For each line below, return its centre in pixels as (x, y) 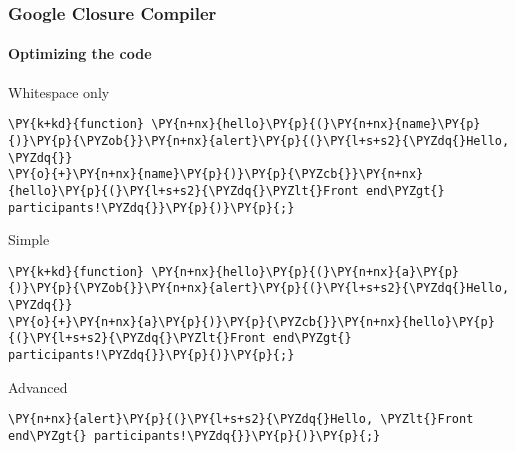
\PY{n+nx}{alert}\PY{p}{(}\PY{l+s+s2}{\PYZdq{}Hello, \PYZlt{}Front (241, 419)
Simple (29, 239)
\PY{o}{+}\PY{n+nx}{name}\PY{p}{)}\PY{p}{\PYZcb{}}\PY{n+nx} (216, 174)
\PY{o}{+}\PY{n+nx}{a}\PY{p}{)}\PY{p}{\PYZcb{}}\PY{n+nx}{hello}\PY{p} (251, 321)
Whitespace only (59, 91)
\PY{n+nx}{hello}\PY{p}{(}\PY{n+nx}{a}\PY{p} (305, 271)
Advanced (38, 386)
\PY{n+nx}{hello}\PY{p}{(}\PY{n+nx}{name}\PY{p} (316, 124)
